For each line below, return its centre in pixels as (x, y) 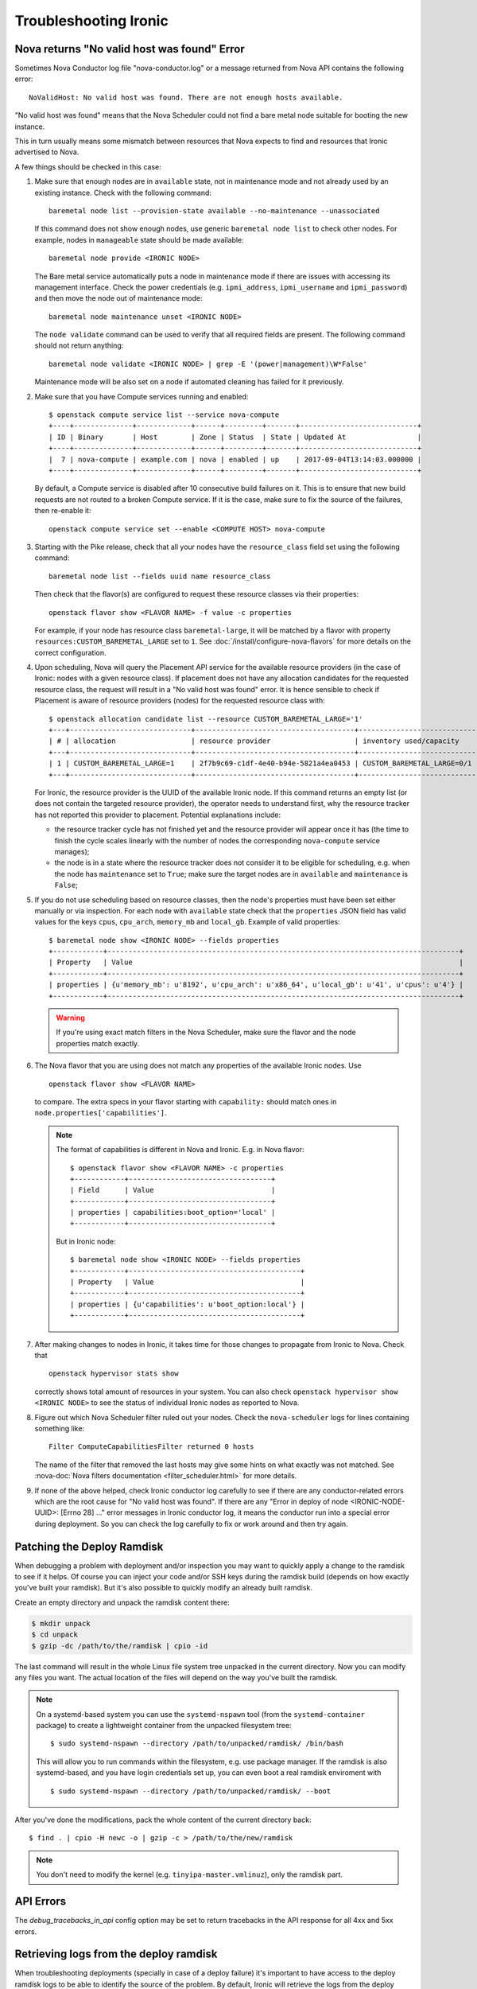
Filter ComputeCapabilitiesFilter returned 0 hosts (151, 1447)
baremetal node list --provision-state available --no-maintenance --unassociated (214, 210)
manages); (72, 851)
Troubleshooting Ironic (91, 21)
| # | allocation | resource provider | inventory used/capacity (254, 741)
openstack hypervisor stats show (114, 1374)
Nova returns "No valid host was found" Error (130, 49)
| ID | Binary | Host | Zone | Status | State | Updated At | (235, 437)
